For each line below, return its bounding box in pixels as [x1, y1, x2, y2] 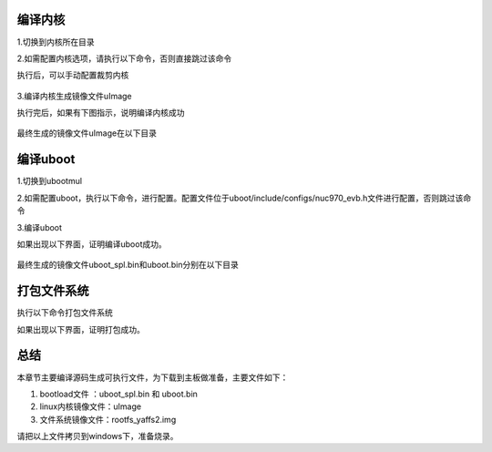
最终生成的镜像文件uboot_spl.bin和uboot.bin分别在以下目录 [16, 260, 239, 271]
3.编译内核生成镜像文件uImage [16, 90, 132, 101]
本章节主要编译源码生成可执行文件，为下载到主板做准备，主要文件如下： [16, 372, 289, 383]
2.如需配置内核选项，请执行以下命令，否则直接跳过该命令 [16, 53, 232, 64]
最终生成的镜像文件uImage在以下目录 [16, 128, 157, 139]
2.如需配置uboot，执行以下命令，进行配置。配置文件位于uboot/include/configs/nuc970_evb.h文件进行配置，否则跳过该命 [16, 192, 472, 203]
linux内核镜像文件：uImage [39, 401, 141, 412]
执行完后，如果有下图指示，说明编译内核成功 [16, 108, 185, 118]
